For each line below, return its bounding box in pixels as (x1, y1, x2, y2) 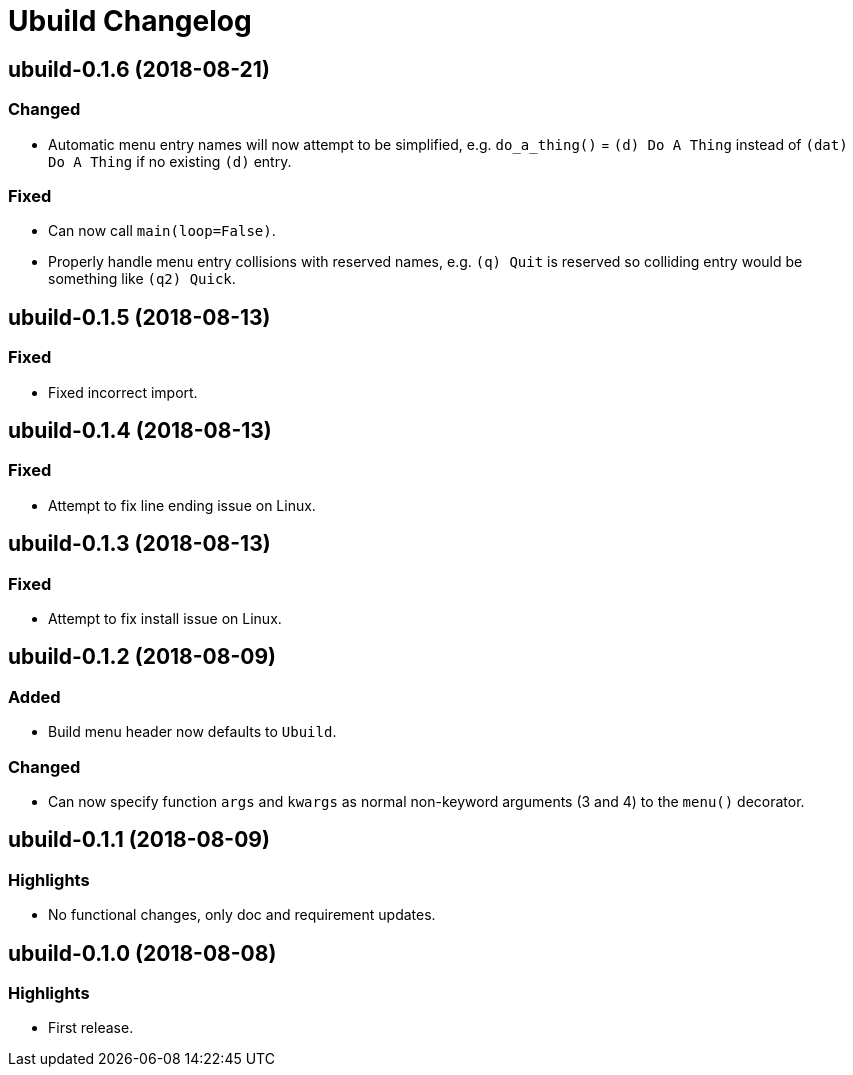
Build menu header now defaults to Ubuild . (48, 723, 337, 741)
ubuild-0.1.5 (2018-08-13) (8, 304, 271, 330)
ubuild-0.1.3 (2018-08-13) (8, 531, 271, 557)
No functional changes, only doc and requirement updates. (48, 906, 436, 924)
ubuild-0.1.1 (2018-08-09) (8, 827, 270, 853)
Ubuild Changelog (8, 4, 252, 38)
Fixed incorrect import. (48, 383, 198, 401)
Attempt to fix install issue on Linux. (48, 609, 282, 627)
